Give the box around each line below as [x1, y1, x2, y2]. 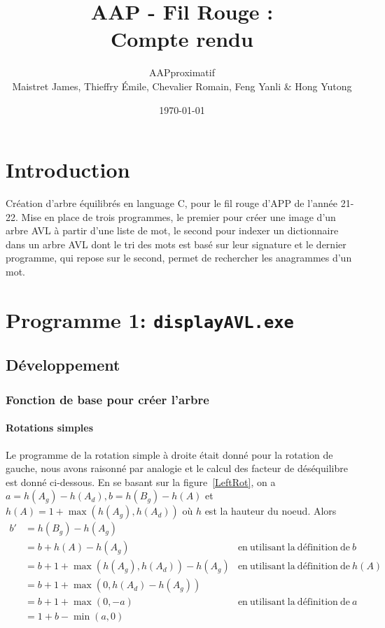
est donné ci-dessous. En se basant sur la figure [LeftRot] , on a [6, 474, 276, 489]
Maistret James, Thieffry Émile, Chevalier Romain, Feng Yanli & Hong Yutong [12, 78, 352, 93]
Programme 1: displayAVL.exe [6, 305, 294, 334]
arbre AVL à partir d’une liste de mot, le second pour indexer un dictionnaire [6, 223, 339, 238]
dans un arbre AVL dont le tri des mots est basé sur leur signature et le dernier [6, 236, 346, 251]
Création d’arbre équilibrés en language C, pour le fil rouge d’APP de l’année [6, 196, 338, 210]
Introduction [6, 155, 130, 184]
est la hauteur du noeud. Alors [204, 504, 337, 518]
